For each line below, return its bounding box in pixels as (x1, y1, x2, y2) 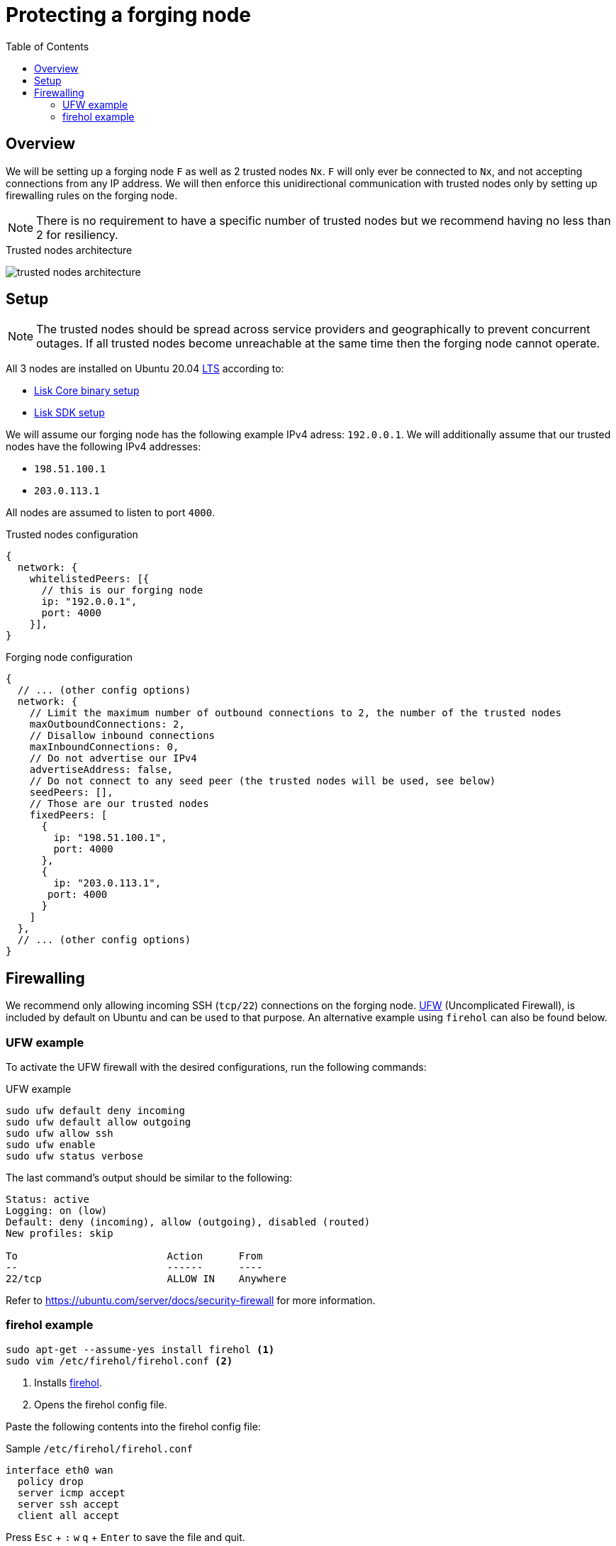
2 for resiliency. (36, 227, 118, 242)
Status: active (6, 1194, 90, 1206)
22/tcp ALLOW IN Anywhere (6, 1273, 287, 1285)
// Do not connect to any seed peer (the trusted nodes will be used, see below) (29, 775, 496, 787)
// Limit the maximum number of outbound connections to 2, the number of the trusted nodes (29, 707, 561, 719)
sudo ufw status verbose (6, 1150, 143, 1162)
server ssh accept (17, 1498, 120, 1510)
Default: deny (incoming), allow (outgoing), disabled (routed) (6, 1216, 371, 1228)
